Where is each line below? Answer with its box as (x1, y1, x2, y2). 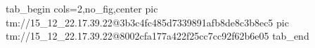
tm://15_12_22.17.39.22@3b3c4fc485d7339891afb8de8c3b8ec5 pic (6, 15, 289, 29)
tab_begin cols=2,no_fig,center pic (6, 1, 158, 15)
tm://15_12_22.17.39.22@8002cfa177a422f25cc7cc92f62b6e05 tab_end (6, 29, 309, 43)
